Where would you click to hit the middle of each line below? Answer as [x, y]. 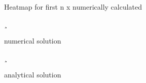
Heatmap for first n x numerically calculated [73, 7]
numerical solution [33, 41]
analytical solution [33, 75]
